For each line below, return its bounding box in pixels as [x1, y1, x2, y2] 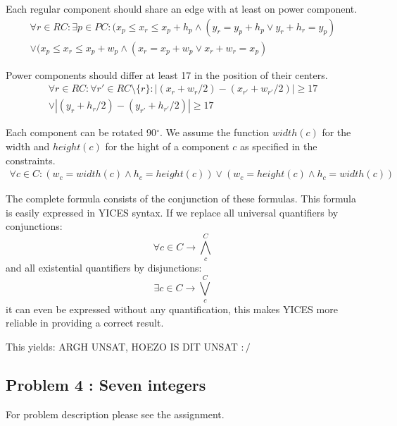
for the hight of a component [105, 138, 229, 153]
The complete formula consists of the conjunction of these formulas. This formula [6, 191, 356, 206]
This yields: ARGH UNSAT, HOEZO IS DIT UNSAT [6, 339, 238, 354]
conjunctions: [6, 219, 63, 233]
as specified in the [239, 138, 317, 153]
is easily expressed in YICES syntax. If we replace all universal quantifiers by [6, 205, 339, 219]
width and [6, 138, 50, 153]
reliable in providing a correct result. [6, 315, 164, 330]
